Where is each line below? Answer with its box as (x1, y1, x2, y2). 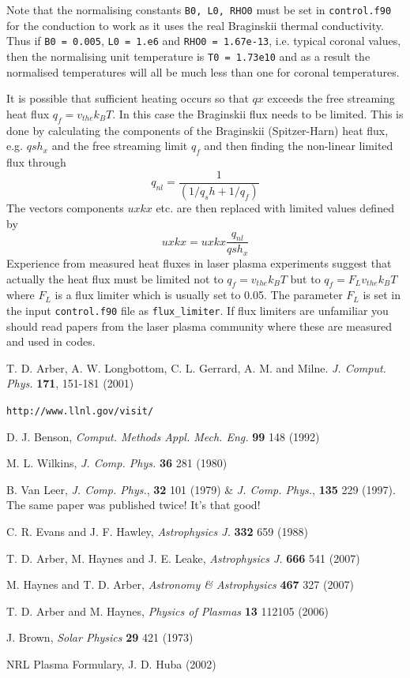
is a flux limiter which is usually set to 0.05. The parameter (55, 287, 343, 303)
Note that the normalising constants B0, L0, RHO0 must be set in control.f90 (6, 2, 392, 17)
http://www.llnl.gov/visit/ (6, 405, 154, 417)
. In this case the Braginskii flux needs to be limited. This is (112, 105, 404, 122)
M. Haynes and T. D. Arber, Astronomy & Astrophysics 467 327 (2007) (6, 576, 354, 593)
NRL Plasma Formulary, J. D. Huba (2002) (6, 655, 216, 672)
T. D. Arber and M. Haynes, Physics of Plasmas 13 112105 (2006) (6, 602, 329, 619)
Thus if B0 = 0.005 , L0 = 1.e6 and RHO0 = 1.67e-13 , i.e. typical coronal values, (6, 32, 401, 49)
